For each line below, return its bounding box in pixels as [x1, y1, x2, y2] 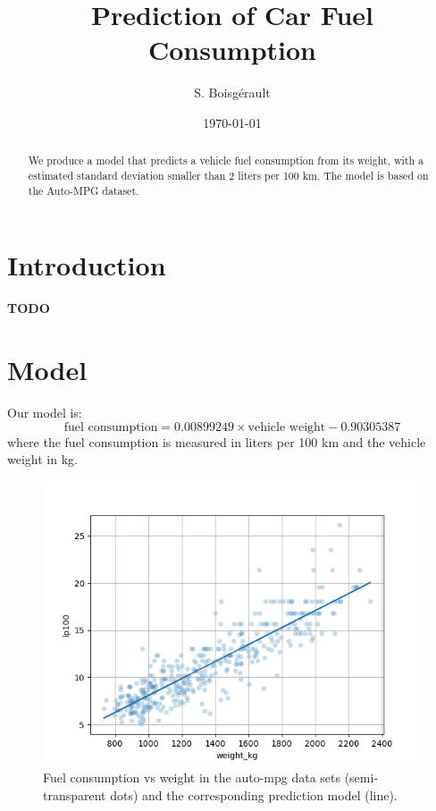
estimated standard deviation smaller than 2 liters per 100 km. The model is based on [28, 167, 429, 182]
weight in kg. [7, 450, 78, 469]
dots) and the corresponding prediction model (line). [110, 785, 398, 804]
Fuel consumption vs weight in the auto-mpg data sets [43, 768, 340, 787]
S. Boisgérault [194, 83, 271, 102]
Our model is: [7, 402, 82, 421]
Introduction [7, 247, 166, 283]
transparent [43, 785, 106, 804]
